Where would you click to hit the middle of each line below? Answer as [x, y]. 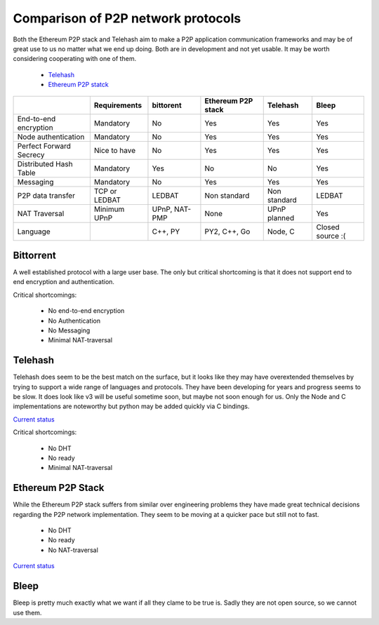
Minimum [109, 209]
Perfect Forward [44, 146]
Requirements [118, 105]
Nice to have [115, 150]
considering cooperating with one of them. [75, 59]
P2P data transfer [46, 195]
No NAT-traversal [73, 550]
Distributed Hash [45, 163]
